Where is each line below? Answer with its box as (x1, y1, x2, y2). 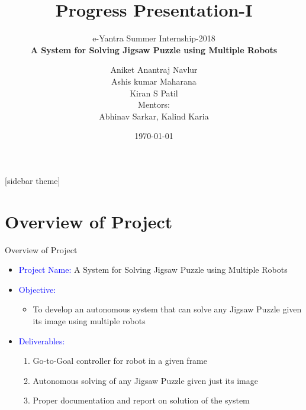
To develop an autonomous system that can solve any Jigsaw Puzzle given (33, 303, 302, 315)
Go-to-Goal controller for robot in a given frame (33, 354, 207, 367)
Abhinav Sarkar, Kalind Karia (99, 109, 209, 122)
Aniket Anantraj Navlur (110, 63, 198, 76)
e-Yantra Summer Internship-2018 (92, 32, 215, 44)
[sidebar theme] (5, 174, 60, 186)
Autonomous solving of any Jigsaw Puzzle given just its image (33, 374, 258, 386)
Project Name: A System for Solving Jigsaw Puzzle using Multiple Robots (18, 263, 288, 276)
